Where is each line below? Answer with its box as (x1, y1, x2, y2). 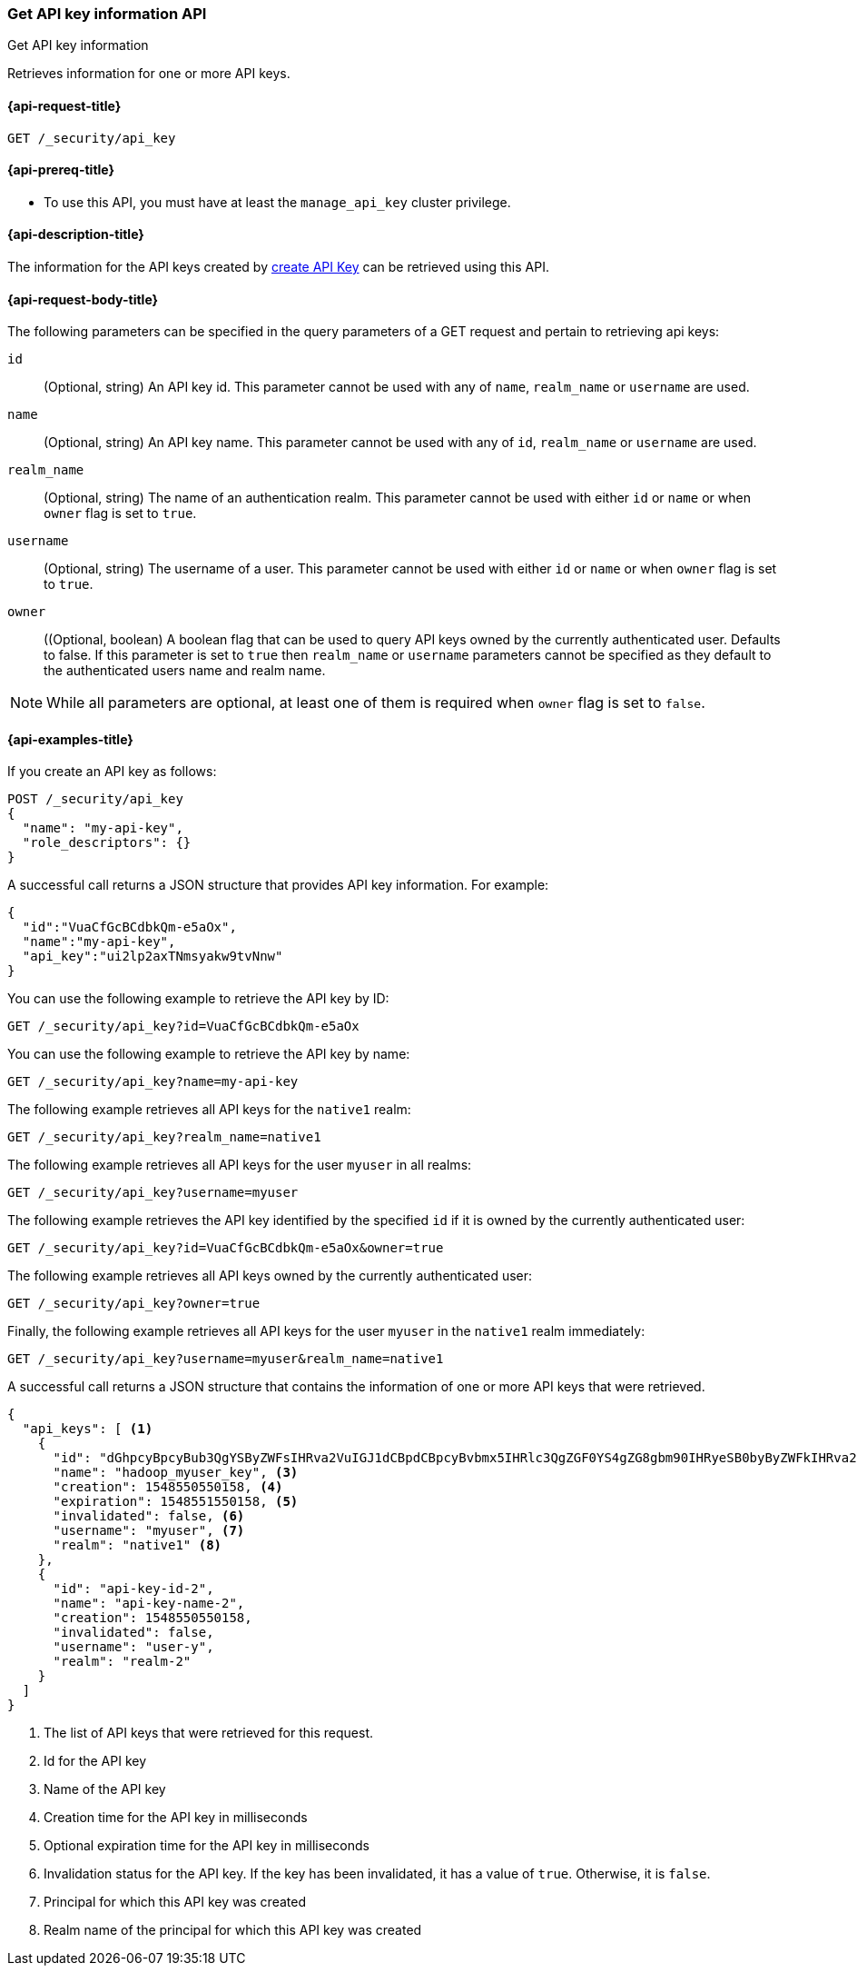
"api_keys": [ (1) (22, 1421, 153, 1437)
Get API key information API (7, 5, 207, 23)
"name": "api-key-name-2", (53, 1596, 245, 1611)
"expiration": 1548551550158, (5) (53, 1494, 299, 1510)
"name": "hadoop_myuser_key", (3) (53, 1465, 299, 1480)
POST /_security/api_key (7, 792, 183, 807)
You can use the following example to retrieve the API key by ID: (7, 991, 389, 1007)
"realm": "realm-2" (53, 1654, 192, 1669)
